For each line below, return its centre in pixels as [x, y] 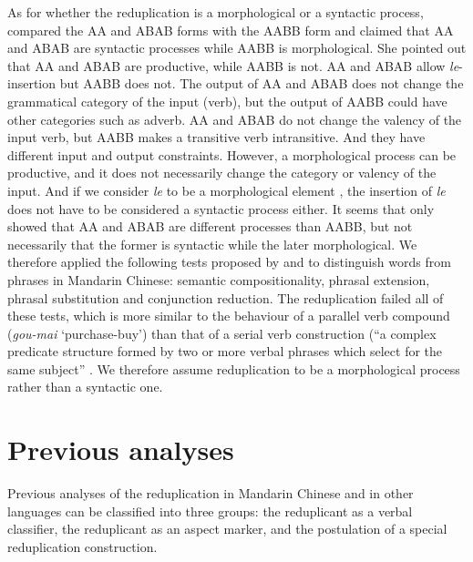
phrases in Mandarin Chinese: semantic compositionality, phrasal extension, [219, 279]
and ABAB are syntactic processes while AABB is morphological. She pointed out [237, 48]
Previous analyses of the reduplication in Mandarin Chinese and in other [211, 493]
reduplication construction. [82, 546]
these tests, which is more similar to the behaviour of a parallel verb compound [229, 316]
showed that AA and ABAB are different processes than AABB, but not [210, 226]
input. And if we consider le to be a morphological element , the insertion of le [226, 190]
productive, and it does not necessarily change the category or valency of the [222, 173]
